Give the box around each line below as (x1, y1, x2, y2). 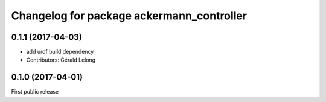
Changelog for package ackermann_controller (11, 9, 248, 22)
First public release (11, 88, 59, 95)
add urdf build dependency (26, 48, 94, 56)
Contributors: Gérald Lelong (26, 56, 96, 63)
